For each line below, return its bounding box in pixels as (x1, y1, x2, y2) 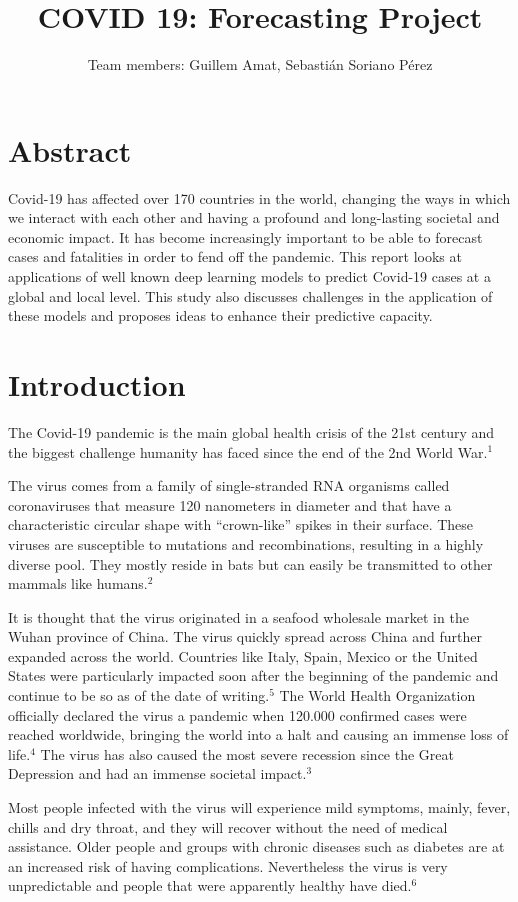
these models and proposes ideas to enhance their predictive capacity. (8, 305, 433, 326)
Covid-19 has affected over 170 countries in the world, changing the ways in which (8, 187, 511, 208)
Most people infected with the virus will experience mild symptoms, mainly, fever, (8, 797, 511, 818)
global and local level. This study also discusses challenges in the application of (8, 285, 493, 306)
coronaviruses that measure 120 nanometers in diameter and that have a (8, 494, 452, 515)
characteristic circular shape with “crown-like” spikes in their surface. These (8, 514, 474, 535)
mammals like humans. (8, 573, 148, 594)
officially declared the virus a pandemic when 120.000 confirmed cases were (8, 704, 467, 725)
